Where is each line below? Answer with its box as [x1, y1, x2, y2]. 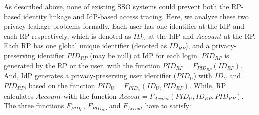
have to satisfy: [145, 100, 191, 111]
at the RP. [224, 30, 256, 41]
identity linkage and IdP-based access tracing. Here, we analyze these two [23, 11, 249, 21]
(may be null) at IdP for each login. [90, 50, 199, 60]
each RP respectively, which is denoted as [4, 30, 131, 41]
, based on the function [24, 80, 95, 91]
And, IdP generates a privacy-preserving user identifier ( [4, 70, 177, 81]
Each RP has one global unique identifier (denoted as [4, 40, 167, 51]
